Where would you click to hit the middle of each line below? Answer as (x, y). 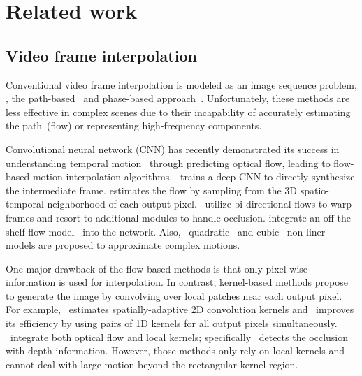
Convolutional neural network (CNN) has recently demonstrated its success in (173, 149)
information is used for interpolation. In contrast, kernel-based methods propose (177, 282)
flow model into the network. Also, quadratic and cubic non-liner (177, 231)
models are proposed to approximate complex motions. (123, 245)
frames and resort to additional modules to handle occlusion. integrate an (163, 217)
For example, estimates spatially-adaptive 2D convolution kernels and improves (180, 309)
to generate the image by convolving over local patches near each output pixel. (174, 295)
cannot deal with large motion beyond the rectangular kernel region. (152, 364)
